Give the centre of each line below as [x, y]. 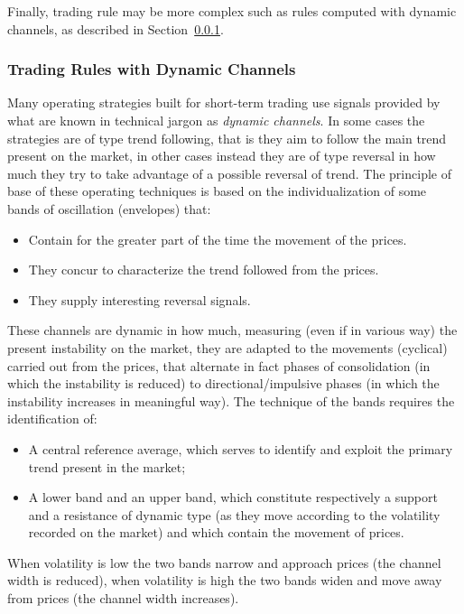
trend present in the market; [107, 466]
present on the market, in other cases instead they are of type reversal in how [222, 156]
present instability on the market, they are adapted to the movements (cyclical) [227, 347]
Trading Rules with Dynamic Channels [152, 69]
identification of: [52, 419]
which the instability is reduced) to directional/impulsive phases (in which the [223, 383]
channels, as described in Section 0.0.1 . [116, 28]
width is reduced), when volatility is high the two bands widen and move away [225, 580]
